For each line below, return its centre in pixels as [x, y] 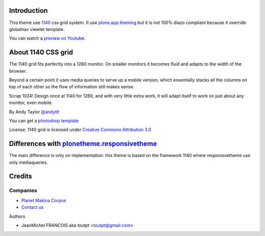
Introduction [28, 11]
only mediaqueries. [28, 162]
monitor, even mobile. [31, 103]
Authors [17, 216]
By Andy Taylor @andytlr [34, 112]
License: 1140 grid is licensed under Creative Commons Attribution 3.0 [80, 130]
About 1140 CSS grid [41, 52]
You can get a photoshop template [44, 121]
